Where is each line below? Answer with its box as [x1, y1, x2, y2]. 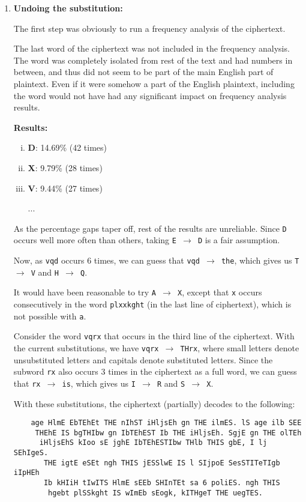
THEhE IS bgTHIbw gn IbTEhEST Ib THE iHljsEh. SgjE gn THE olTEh [35, 428, 302, 437]
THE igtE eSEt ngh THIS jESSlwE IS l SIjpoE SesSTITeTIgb [43, 458, 280, 467]
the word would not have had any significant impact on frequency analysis [13, 89, 287, 101]
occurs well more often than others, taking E [13, 234, 176, 246]
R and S [157, 376, 185, 389]
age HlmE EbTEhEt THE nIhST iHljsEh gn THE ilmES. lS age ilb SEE [31, 419, 302, 428]
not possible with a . [13, 309, 86, 322]
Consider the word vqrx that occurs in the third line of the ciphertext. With [13, 330, 295, 342]
